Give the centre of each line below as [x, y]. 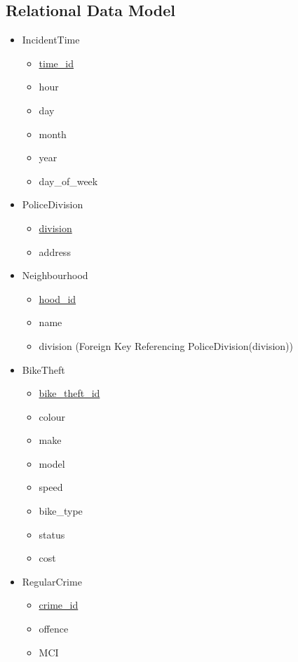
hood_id [57, 298]
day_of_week [68, 181]
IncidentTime [51, 40]
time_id [56, 63]
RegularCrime [52, 581]
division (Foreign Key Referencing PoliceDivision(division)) [166, 345]
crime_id [59, 605]
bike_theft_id [69, 393]
